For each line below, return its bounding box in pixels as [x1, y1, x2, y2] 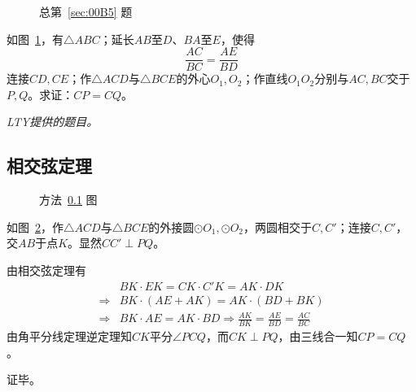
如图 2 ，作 [7, 218, 63, 235]
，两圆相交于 [243, 218, 313, 235]
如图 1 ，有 [7, 30, 63, 47]
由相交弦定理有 [7, 262, 86, 279]
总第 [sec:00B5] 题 [39, 3, 133, 20]
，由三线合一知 [278, 328, 358, 345]
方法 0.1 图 [39, 191, 98, 208]
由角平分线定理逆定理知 [7, 328, 132, 345]
